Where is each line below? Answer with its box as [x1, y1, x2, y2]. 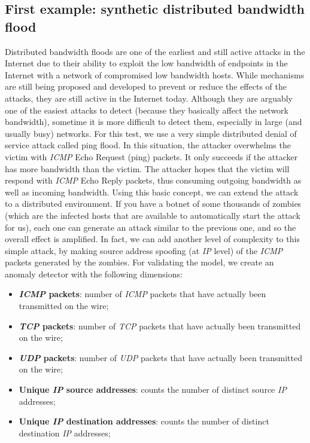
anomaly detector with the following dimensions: [5, 267, 183, 280]
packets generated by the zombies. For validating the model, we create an [5, 256, 274, 268]
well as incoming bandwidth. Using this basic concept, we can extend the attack [5, 185, 299, 198]
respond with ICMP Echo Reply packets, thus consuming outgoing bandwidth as [5, 174, 302, 187]
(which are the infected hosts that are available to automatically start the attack [5, 209, 300, 221]
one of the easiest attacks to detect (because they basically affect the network [5, 103, 288, 116]
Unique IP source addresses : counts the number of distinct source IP [19, 383, 287, 396]
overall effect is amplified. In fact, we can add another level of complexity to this [5, 233, 300, 245]
